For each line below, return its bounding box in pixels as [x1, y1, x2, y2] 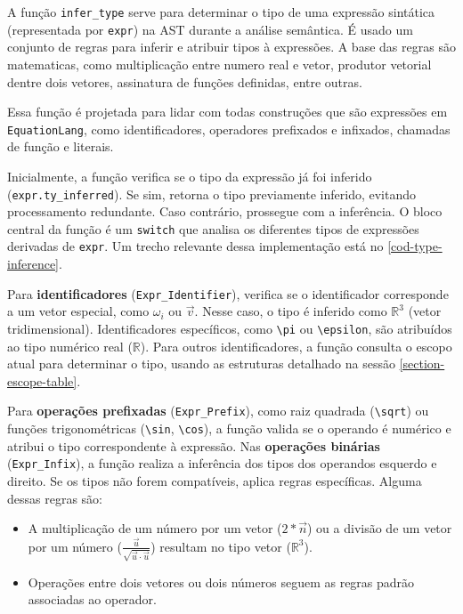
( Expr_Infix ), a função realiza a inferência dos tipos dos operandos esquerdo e [7, 454, 437, 473]
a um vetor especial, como [7, 302, 150, 320]
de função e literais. [7, 137, 114, 156]
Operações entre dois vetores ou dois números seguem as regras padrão [28, 572, 415, 591]
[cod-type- [387, 237, 443, 255]
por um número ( [28, 537, 122, 555]
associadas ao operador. [28, 590, 157, 609]
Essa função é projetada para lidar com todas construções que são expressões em [7, 102, 448, 121]
